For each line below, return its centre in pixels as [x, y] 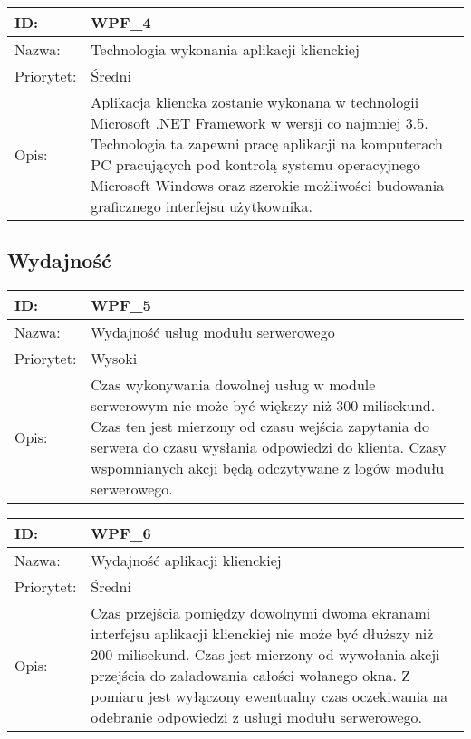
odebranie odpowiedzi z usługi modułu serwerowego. [257, 717]
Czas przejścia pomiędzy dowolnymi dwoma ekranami [261, 613]
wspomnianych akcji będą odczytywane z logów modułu [268, 468]
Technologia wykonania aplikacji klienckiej [225, 49]
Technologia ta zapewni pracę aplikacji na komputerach [267, 144]
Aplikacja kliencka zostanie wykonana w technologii [255, 102]
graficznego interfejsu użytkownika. [202, 206]
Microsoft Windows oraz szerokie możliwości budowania [268, 185]
